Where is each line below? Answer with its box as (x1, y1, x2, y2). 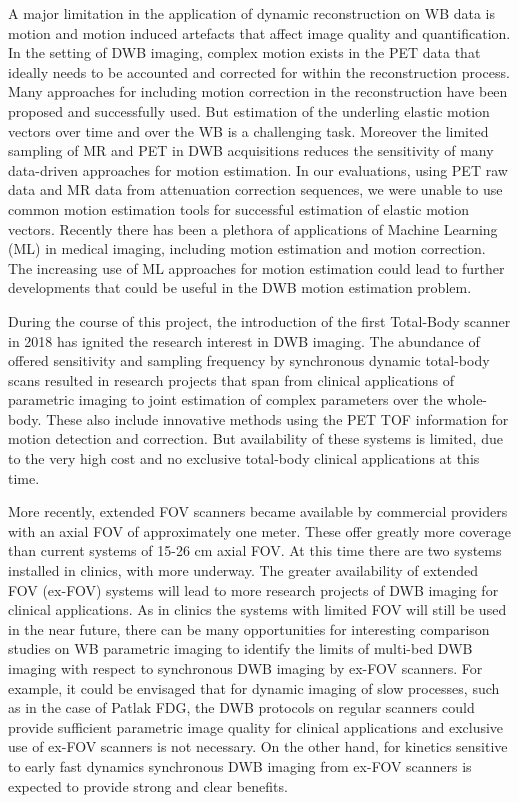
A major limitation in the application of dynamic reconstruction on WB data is (8, 3, 496, 23)
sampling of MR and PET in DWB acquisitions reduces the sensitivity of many (8, 140, 494, 161)
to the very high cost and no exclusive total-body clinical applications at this (8, 448, 480, 469)
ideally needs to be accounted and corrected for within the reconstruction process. (8, 61, 510, 82)
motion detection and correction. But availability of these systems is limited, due (8, 428, 503, 449)
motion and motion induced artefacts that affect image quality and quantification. (8, 22, 511, 43)
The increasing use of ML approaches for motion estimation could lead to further (8, 257, 505, 278)
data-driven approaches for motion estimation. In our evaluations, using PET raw (8, 159, 508, 180)
